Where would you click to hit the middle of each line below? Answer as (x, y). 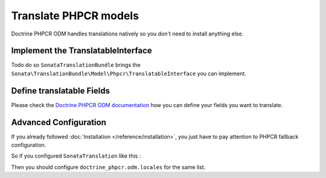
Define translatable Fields (60, 91)
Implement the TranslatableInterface (81, 51)
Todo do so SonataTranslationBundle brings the (76, 65)
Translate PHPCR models (75, 16)
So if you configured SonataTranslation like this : (76, 156)
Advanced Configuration (59, 122)
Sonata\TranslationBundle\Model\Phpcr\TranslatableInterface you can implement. (129, 73)
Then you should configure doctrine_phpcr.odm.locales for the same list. (108, 167)
